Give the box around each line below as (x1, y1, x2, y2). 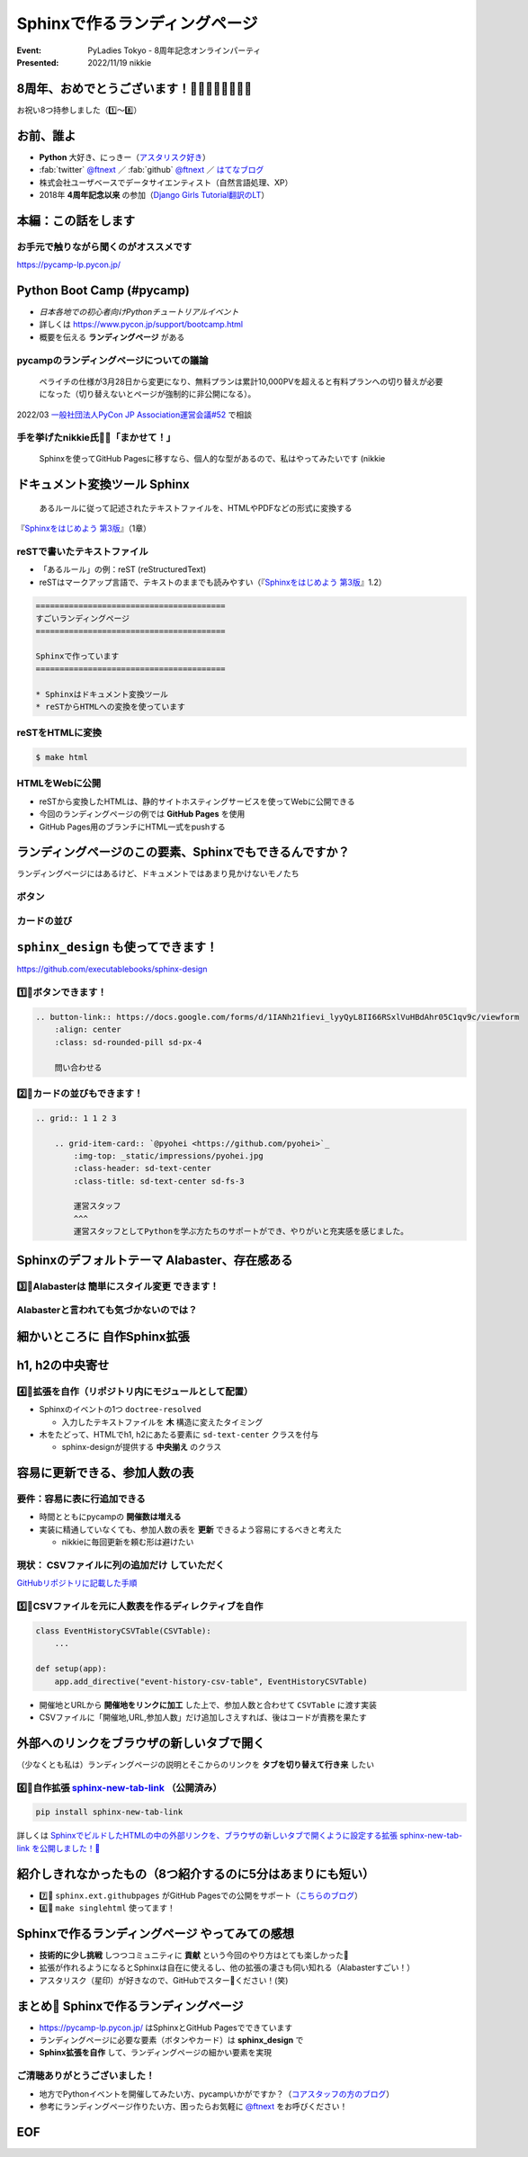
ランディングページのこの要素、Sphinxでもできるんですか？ (16, 845, 350, 860)
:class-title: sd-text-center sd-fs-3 (73, 1176, 245, 1186)
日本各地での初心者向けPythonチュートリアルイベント (39, 306, 239, 317)
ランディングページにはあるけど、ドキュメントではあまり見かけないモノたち (16, 868, 300, 879)
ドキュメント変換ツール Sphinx (16, 477, 190, 492)
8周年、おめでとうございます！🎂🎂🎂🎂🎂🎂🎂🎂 (16, 81, 252, 96)
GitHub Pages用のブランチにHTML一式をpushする (39, 821, 227, 832)
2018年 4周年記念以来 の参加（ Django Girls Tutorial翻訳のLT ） (39, 189, 270, 200)
